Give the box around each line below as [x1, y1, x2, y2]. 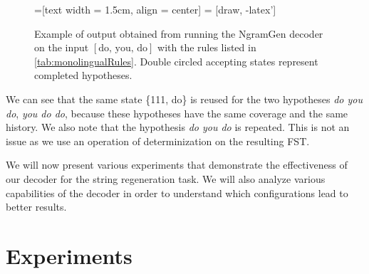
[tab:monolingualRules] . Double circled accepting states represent [34, 53, 318, 68]
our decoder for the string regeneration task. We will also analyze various [6, 171, 326, 186]
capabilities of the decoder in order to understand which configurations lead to [6, 185, 348, 200]
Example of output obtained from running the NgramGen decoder [34, 26, 323, 41]
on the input [34, 40, 89, 55]
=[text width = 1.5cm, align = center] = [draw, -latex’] [34, 2, 276, 16]
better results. [6, 199, 67, 214]
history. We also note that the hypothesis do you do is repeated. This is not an [6, 120, 350, 135]
